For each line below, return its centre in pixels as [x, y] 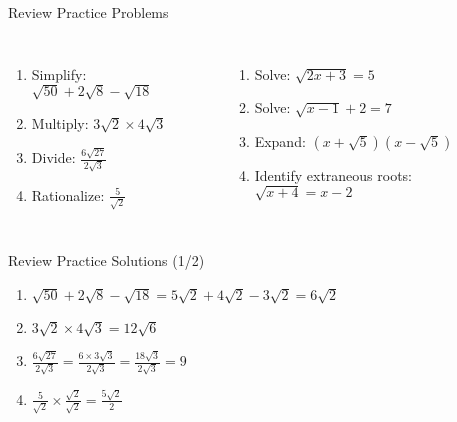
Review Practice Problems [88, 12]
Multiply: [60, 122]
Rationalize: [68, 194]
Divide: [53, 157]
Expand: [280, 140]
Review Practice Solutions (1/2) [106, 260]
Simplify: [59, 73]
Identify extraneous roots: [333, 174]
